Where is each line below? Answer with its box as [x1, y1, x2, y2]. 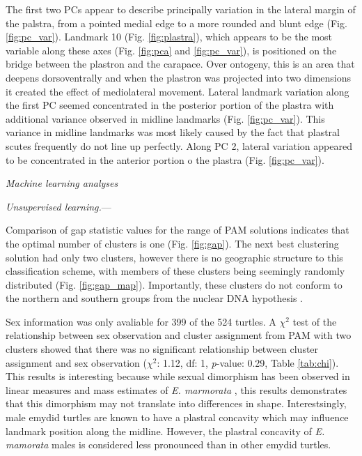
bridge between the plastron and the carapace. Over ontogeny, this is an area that [6, 56, 355, 71]
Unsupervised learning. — [6, 199, 111, 213]
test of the [292, 314, 337, 328]
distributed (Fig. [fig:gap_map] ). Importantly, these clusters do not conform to [6, 277, 343, 291]
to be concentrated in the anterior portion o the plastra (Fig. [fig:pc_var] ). [6, 152, 324, 167]
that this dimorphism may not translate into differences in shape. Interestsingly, [6, 396, 347, 411]
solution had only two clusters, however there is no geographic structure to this [6, 250, 343, 264]
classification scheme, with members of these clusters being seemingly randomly [6, 264, 345, 278]
